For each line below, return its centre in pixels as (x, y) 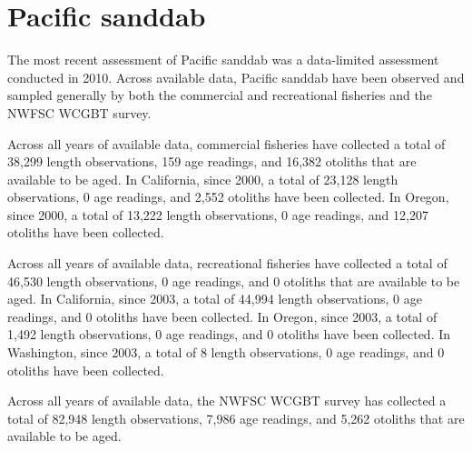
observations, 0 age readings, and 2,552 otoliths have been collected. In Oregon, (228, 197)
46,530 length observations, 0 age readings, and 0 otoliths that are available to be (234, 281)
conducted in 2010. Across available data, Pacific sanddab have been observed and (236, 77)
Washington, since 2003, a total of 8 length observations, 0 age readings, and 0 (226, 352)
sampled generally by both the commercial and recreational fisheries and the (220, 95)
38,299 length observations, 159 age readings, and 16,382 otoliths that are (212, 161)
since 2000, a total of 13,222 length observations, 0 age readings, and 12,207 (218, 214)
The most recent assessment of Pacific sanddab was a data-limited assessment (223, 60)
